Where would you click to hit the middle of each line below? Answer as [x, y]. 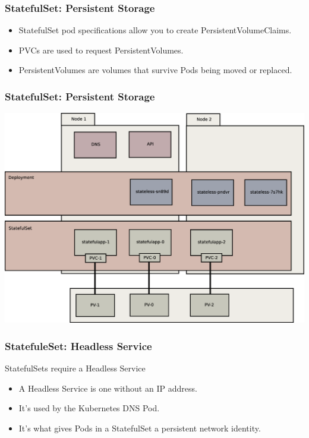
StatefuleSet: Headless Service [78, 346]
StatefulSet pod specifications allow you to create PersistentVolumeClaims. [155, 30]
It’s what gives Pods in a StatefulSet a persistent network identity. [140, 428]
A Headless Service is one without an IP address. [108, 388]
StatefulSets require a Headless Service [75, 368]
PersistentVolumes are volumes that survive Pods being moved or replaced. [155, 70]
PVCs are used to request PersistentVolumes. [101, 50]
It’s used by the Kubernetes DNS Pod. [89, 408]
